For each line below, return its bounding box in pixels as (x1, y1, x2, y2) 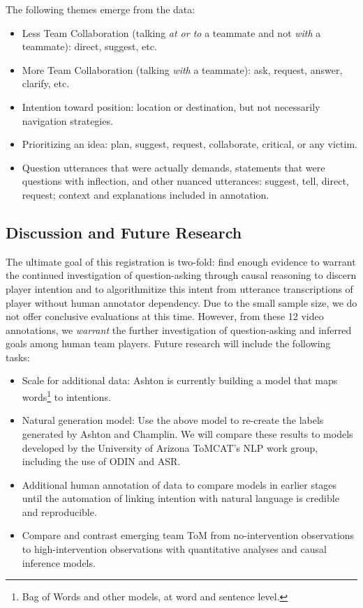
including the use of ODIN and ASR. (22, 454, 181, 469)
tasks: (6, 349, 30, 364)
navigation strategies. (22, 113, 113, 128)
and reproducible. (22, 504, 97, 519)
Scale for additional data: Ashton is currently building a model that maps (22, 373, 338, 388)
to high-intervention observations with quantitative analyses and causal (22, 542, 327, 556)
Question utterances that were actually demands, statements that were (22, 160, 325, 174)
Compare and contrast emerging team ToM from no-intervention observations (22, 528, 355, 542)
